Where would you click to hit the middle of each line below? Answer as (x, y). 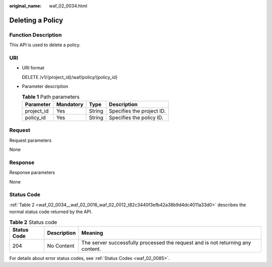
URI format (33, 68)
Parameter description (45, 86)
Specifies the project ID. (138, 111)
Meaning (92, 233)
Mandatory (70, 104)
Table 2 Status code (33, 222)
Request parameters (30, 140)
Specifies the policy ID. (136, 117)
